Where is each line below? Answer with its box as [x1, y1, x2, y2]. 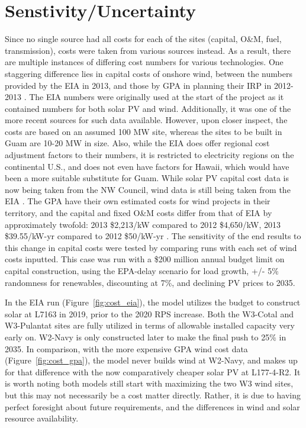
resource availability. [5, 412, 79, 424]
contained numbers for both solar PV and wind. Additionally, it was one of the [5, 102, 291, 114]
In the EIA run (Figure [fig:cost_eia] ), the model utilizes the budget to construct [5, 296, 301, 308]
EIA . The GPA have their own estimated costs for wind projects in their [5, 195, 270, 207]
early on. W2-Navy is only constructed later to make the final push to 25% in [5, 330, 286, 343]
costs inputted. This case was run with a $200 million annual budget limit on [5, 253, 285, 265]
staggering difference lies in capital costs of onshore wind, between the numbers [5, 67, 292, 79]
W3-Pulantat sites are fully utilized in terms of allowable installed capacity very [5, 319, 295, 332]
